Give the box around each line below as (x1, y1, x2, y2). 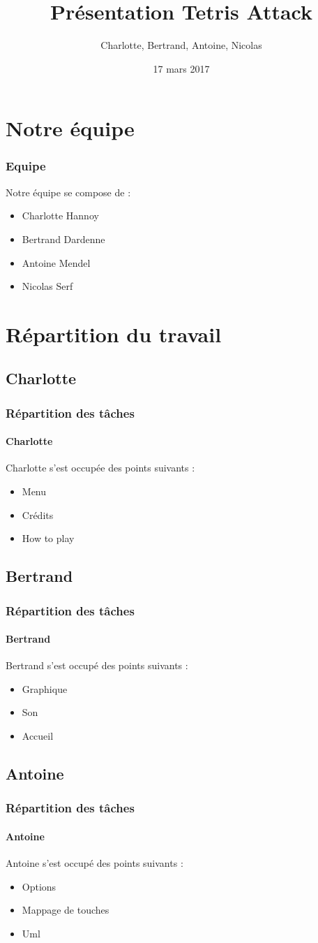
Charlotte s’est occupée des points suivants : (6, 460, 195, 475)
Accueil (22, 729, 54, 743)
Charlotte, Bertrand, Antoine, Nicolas (100, 38, 262, 52)
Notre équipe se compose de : (6, 184, 131, 199)
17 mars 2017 (153, 61, 210, 75)
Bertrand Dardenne (22, 231, 105, 246)
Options (22, 879, 56, 893)
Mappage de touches (22, 902, 109, 917)
